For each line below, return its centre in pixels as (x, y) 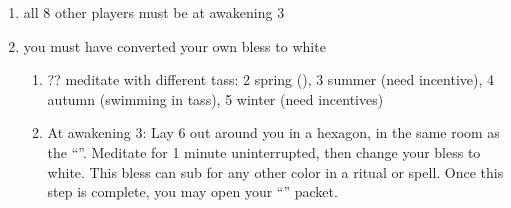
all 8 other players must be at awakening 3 (154, 12)
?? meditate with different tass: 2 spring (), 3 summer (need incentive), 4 (271, 79)
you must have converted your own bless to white (174, 45)
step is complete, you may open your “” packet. (192, 191)
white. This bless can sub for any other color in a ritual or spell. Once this (275, 171)
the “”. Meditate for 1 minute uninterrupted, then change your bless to (264, 151)
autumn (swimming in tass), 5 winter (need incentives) (215, 98)
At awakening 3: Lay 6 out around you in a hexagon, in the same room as (273, 132)
